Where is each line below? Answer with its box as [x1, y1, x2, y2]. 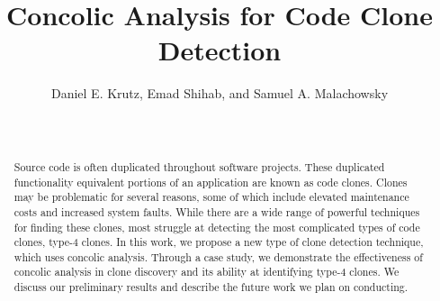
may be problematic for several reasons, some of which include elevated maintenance [13, 189, 409, 205]
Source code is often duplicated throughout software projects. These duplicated [13, 159, 385, 174]
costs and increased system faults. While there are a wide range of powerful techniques [13, 204, 420, 219]
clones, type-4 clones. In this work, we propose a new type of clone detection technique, [13, 234, 424, 250]
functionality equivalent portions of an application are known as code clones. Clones [13, 174, 408, 189]
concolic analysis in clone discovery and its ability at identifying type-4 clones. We [13, 264, 400, 279]
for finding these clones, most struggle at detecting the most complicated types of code [13, 219, 420, 234]
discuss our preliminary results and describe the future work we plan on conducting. [13, 279, 409, 295]
